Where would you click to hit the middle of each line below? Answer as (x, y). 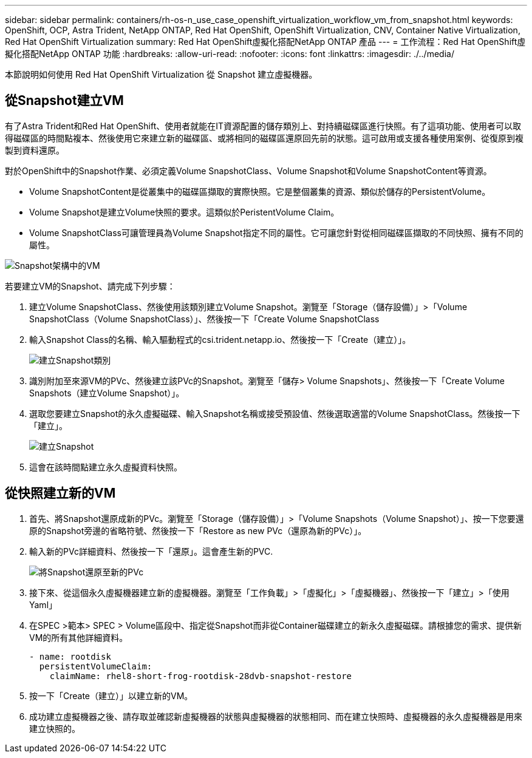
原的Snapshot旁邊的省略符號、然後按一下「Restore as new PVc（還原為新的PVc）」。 (198, 530)
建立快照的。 (55, 728)
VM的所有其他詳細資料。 (79, 637)
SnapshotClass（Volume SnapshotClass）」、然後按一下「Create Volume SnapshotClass (204, 319)
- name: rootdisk (70, 656)
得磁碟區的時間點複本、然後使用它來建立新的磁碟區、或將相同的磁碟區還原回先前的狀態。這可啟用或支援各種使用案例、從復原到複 (264, 138)
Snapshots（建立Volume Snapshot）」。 (107, 393)
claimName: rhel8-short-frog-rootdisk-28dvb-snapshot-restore (201, 676)
